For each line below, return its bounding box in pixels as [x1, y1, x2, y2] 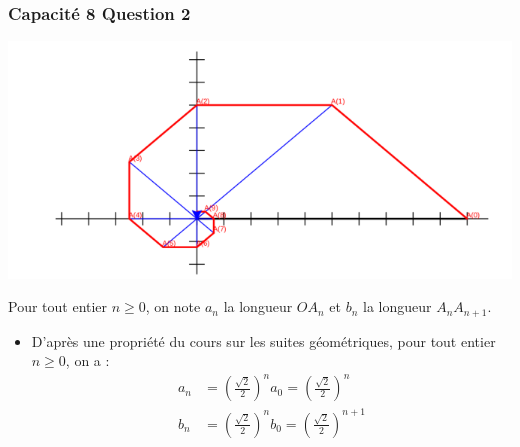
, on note [145, 296, 201, 317]
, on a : [65, 350, 110, 371]
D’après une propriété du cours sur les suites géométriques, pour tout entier [31, 330, 496, 351]
